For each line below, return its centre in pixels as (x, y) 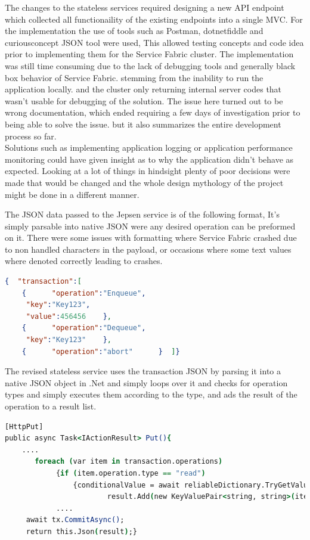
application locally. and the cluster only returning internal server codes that (143, 89)
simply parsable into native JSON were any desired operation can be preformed (150, 226)
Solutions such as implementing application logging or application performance (149, 148)
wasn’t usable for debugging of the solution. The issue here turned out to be (144, 100)
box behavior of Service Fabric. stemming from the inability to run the (134, 77)
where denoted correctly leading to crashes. (84, 261)
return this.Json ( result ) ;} (81, 531)
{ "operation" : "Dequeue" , (84, 328)
